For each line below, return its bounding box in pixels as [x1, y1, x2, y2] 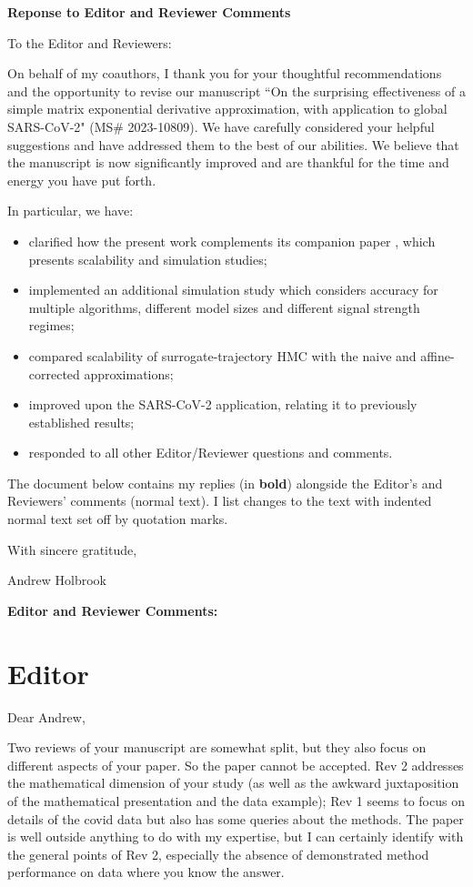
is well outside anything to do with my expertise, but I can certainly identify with [7, 827, 464, 846]
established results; [28, 412, 135, 431]
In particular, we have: [7, 201, 134, 220]
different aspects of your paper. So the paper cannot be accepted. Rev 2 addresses [7, 755, 464, 774]
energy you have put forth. [7, 170, 156, 189]
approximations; [84, 364, 174, 383]
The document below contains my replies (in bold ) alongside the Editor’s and [7, 473, 443, 492]
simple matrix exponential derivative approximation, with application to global [7, 99, 448, 118]
